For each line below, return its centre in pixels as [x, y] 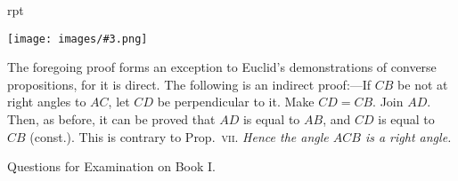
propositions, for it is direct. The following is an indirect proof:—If [189, 84]
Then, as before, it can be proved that [111, 119]
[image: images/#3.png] [78, 39]
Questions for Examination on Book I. [111, 166]
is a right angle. [408, 136]
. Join [388, 102]
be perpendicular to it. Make [236, 102]
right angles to [47, 102]
